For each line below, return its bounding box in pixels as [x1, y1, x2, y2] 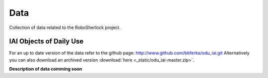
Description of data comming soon [9, 66, 82, 72]
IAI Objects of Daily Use [9, 37, 84, 46]
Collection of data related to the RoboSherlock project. [9, 25, 121, 30]
